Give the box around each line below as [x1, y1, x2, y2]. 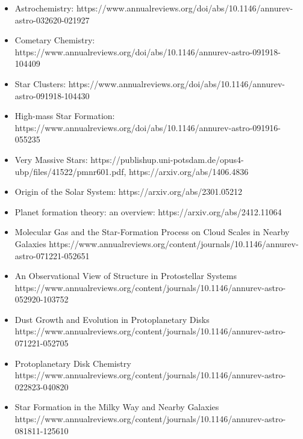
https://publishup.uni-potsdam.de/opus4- [90, 153, 244, 165]
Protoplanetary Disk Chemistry [14, 357, 131, 369]
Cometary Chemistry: [14, 34, 95, 46]
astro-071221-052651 [14, 249, 90, 262]
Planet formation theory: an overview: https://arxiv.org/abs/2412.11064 [14, 205, 282, 218]
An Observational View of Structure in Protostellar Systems [14, 269, 237, 282]
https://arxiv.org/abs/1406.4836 [128, 165, 249, 177]
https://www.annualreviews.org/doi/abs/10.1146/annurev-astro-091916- [14, 121, 281, 134]
